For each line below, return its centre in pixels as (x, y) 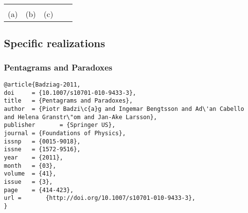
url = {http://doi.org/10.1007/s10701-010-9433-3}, (100, 198)
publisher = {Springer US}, (60, 125)
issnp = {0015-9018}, (42, 141)
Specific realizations (54, 43)
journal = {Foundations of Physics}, (65, 133)
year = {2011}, (34, 157)
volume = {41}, (30, 174)
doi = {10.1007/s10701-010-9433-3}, (70, 93)
